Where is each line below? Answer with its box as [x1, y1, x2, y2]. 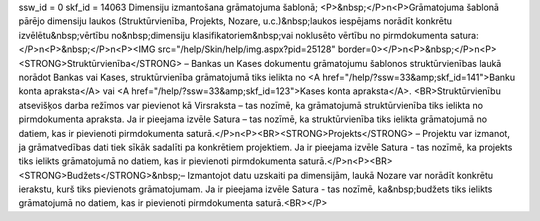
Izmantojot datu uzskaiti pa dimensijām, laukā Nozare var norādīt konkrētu [186, 169, 494, 181]
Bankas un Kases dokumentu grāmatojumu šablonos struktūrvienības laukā [190, 57, 502, 69]
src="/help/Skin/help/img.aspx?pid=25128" [157, 43, 336, 55]
